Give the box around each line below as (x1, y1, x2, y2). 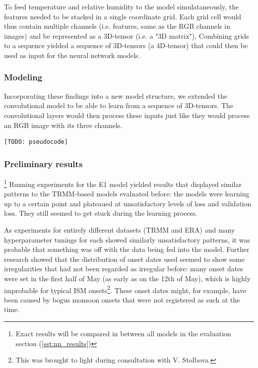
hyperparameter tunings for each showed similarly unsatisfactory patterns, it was (4, 234, 250, 245)
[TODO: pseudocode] (4, 138, 68, 146)
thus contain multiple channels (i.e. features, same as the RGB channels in (4, 21, 230, 31)
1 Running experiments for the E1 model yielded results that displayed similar (4, 177, 242, 189)
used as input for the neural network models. (4, 50, 140, 60)
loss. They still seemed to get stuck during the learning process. (4, 208, 197, 218)
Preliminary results (4, 157, 83, 170)
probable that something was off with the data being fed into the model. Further (4, 244, 250, 254)
